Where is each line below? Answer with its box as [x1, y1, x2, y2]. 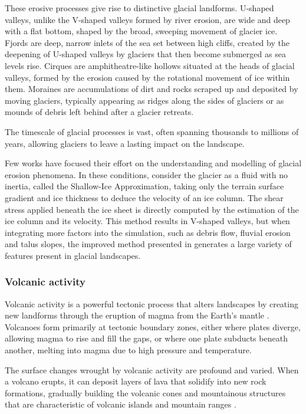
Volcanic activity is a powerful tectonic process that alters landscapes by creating [5, 297, 298, 310]
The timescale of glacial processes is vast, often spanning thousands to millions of [5, 125, 299, 137]
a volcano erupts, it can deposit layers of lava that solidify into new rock [5, 375, 266, 387]
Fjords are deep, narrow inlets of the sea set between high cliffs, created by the [5, 36, 289, 48]
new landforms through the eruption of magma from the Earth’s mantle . [5, 309, 269, 321]
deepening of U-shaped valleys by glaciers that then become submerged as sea [5, 48, 286, 60]
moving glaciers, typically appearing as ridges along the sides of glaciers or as [5, 94, 284, 106]
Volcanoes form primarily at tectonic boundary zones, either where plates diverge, [5, 320, 301, 333]
